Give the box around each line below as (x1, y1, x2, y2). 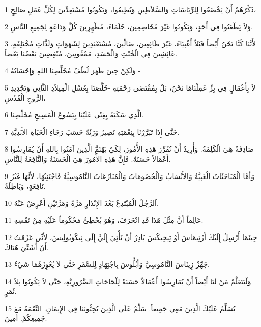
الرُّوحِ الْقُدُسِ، (5, 92, 46, 103)
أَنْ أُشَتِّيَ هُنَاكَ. (5, 242, 49, 252)
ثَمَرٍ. (5, 286, 17, 296)
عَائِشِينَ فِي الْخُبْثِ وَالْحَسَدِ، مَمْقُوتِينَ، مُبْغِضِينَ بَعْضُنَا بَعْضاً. (5, 48, 178, 58)
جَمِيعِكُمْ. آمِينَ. (5, 313, 47, 323)
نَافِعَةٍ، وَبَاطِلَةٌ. (5, 181, 46, 191)
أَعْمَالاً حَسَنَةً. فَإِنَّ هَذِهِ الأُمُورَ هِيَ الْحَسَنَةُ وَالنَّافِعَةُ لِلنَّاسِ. (5, 153, 171, 164)
